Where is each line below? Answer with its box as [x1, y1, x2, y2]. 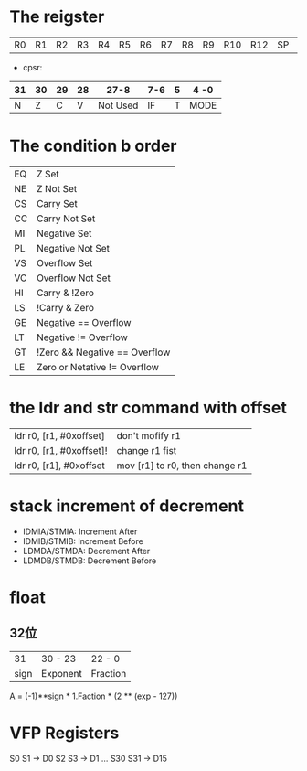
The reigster [9, 6, 105, 27]
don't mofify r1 [116, 429, 181, 442]
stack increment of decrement [9, 496, 245, 516]
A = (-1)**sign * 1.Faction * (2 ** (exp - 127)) [9, 691, 178, 701]
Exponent [40, 667, 82, 680]
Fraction [90, 667, 127, 680]
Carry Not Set [36, 212, 96, 225]
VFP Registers [9, 723, 120, 743]
